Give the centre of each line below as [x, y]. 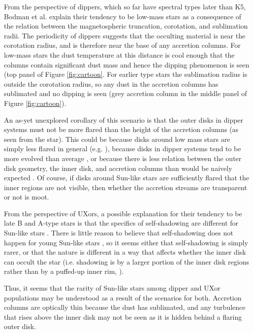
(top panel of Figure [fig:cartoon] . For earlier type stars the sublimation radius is [126, 74]
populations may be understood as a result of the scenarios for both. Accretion [123, 297]
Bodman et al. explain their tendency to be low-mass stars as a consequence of [123, 16]
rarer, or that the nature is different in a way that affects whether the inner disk [125, 252]
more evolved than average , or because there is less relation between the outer [123, 158]
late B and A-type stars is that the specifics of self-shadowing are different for [121, 223]
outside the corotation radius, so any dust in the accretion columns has [111, 83]
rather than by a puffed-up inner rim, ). [64, 271]
